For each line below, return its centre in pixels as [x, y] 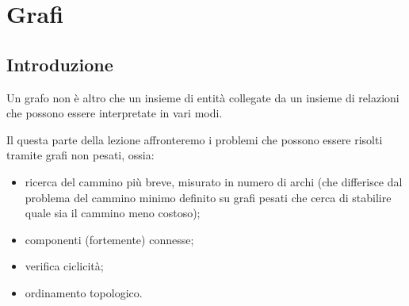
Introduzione [60, 64]
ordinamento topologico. [84, 292]
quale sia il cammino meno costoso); [113, 213]
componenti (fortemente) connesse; [109, 239]
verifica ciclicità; [64, 266]
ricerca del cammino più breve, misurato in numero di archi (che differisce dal [214, 181]
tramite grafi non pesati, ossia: [80, 155]
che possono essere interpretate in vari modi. [115, 113]
